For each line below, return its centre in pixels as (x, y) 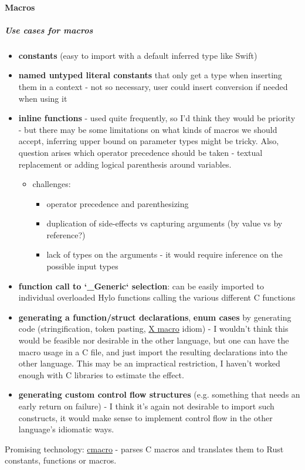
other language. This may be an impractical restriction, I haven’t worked (149, 363)
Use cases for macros (49, 30)
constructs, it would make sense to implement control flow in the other (145, 417)
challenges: (52, 184)
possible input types (82, 266)
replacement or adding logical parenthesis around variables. (125, 164)
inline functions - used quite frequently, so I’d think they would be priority (157, 118)
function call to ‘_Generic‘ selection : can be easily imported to (141, 286)
